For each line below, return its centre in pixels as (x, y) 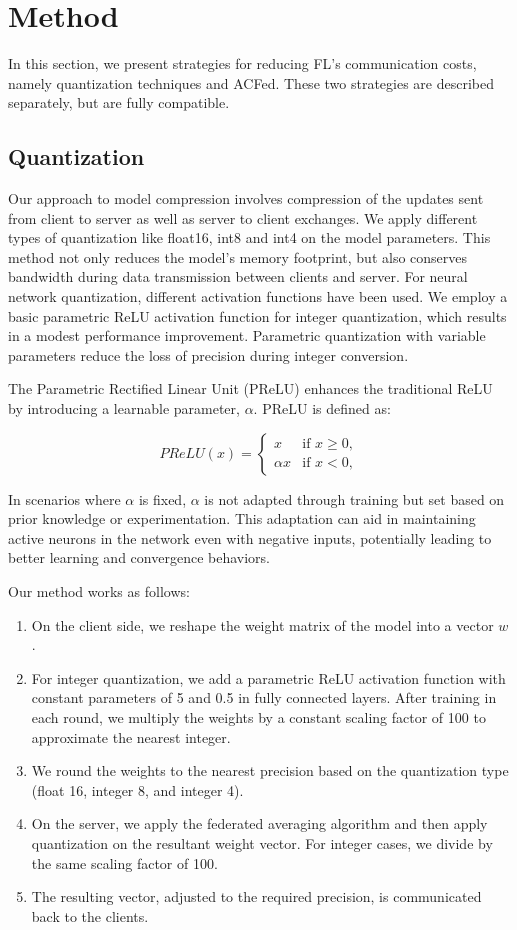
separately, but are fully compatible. (119, 102)
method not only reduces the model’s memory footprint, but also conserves (238, 256)
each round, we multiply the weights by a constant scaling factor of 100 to (258, 716)
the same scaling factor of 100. (124, 862)
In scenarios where (64, 498)
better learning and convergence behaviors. (139, 557)
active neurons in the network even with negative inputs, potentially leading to (250, 537)
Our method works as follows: (99, 591)
